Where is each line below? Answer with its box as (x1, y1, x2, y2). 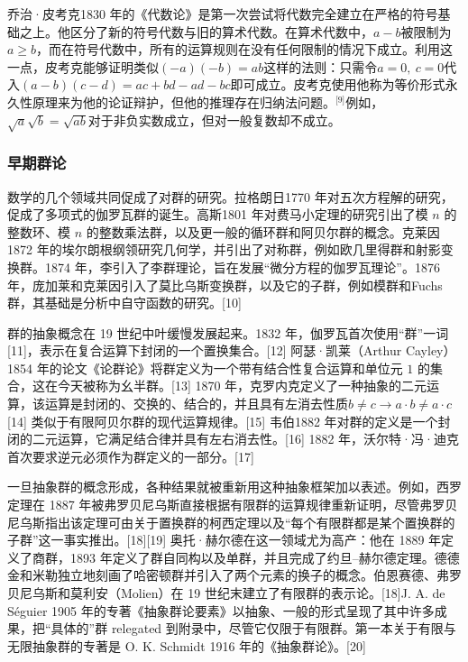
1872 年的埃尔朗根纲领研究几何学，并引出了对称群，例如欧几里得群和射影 (7, 240, 441, 259)
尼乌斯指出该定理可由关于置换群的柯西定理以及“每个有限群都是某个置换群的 (7, 512, 455, 531)
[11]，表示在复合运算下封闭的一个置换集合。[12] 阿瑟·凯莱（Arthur (7, 341, 402, 360)
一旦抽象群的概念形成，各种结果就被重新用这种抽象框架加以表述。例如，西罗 (7, 477, 462, 496)
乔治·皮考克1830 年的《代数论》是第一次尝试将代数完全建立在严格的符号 (7, 5, 438, 23)
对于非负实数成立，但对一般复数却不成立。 (87, 110, 341, 129)
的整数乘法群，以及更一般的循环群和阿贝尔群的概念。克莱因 (86, 222, 440, 241)
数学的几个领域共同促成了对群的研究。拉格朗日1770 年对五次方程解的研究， (7, 187, 454, 206)
